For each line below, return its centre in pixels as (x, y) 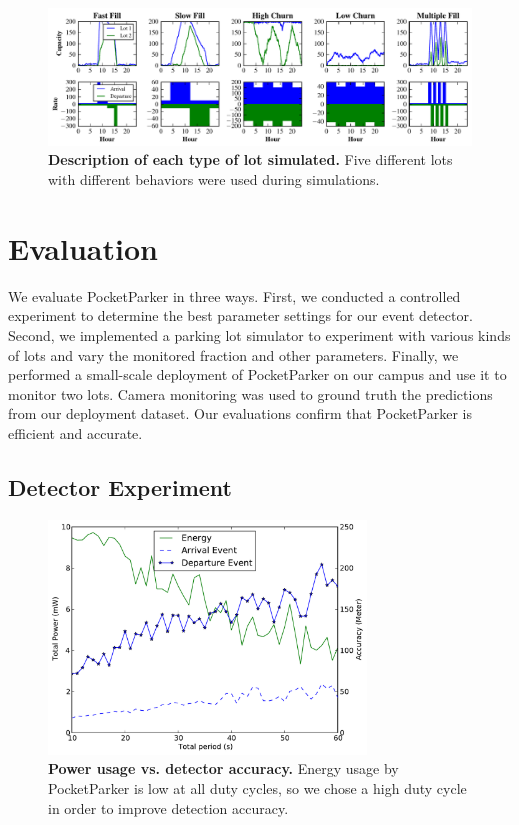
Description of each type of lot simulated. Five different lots (250, 159)
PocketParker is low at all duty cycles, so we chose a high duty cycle (257, 787)
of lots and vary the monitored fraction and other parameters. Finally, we (233, 354)
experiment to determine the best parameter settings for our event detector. (240, 315)
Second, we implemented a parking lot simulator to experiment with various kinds (259, 334)
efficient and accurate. (75, 432)
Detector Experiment (120, 486)
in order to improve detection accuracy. (168, 807)
